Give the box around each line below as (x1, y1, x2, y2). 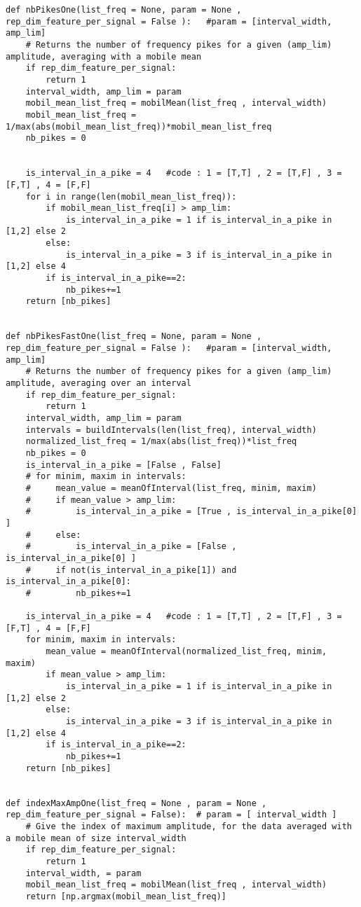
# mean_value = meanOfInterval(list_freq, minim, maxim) (25, 483, 317, 493)
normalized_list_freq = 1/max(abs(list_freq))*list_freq (25, 436, 297, 447)
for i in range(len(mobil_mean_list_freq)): (25, 191, 237, 202)
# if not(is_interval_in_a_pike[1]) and (25, 565, 237, 575)
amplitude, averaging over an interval (6, 378, 191, 388)
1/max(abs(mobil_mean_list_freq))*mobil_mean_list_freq (6, 121, 272, 132)
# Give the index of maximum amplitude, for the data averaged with (25, 821, 352, 831)
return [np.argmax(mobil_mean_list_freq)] (25, 891, 226, 901)
